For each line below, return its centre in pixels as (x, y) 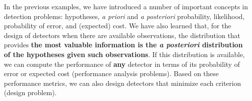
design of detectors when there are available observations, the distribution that (122, 35)
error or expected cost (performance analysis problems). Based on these (112, 73)
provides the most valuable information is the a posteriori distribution (123, 45)
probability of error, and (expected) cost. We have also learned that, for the (118, 26)
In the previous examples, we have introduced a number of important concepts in (126, 6)
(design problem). (30, 92)
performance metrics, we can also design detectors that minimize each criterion (123, 83)
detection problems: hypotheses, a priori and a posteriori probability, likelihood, (124, 16)
